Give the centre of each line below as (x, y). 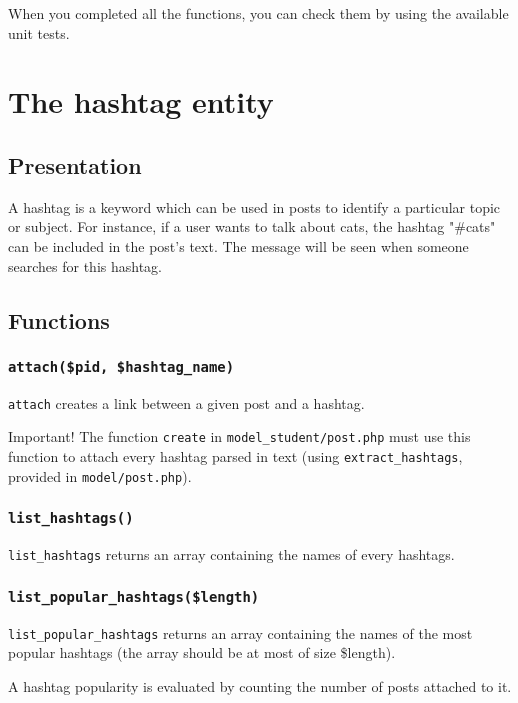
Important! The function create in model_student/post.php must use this (239, 436)
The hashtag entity (141, 101)
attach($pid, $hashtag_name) (121, 366)
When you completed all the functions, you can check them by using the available (258, 13)
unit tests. (39, 32)
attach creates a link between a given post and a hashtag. (186, 402)
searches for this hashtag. (85, 265)
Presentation (75, 164)
